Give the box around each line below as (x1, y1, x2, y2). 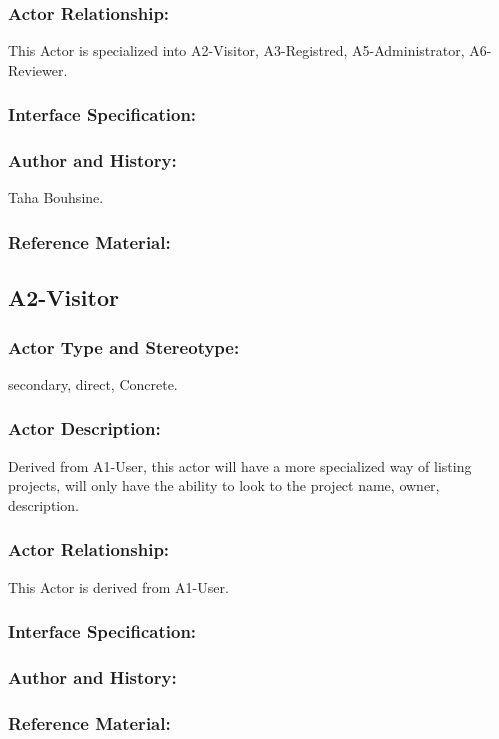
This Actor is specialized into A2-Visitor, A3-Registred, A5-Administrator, (8, 40, 465, 61)
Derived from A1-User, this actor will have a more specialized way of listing (8, 455, 472, 476)
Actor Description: (8, 416, 161, 441)
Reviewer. (8, 59, 68, 80)
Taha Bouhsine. (8, 187, 104, 208)
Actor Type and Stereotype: (8, 334, 240, 359)
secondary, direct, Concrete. (8, 373, 178, 394)
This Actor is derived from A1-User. (8, 576, 229, 597)
